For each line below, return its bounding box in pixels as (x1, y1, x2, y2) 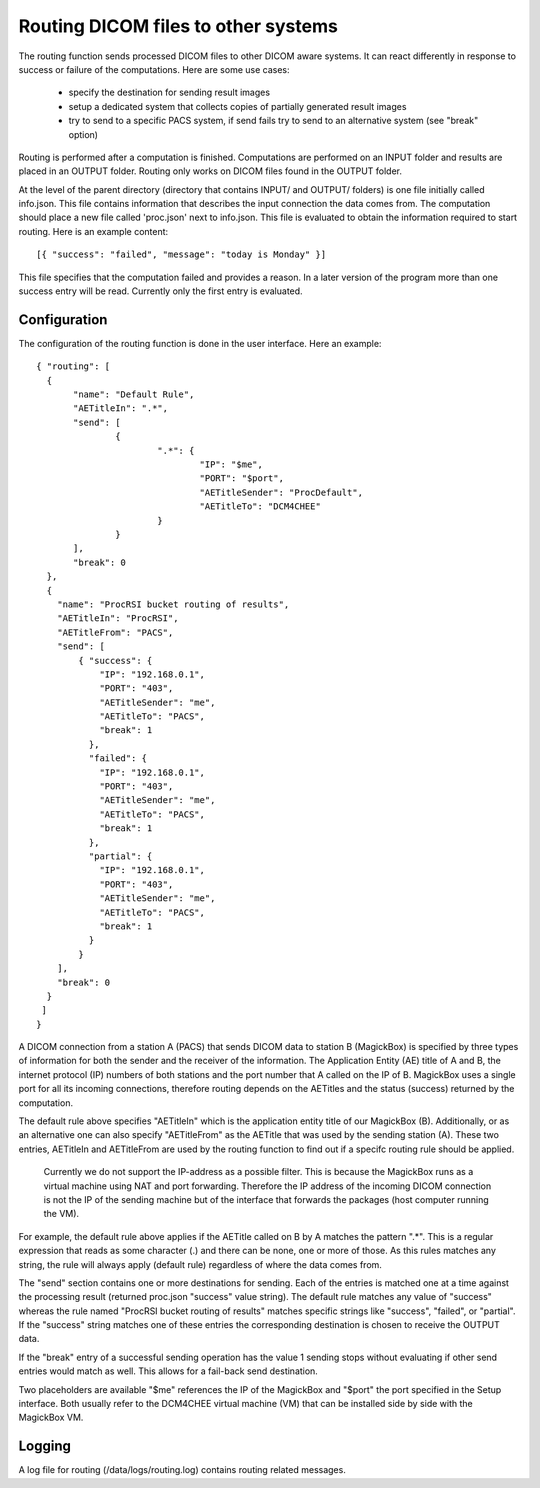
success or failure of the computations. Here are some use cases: (18, 63, 290, 75)
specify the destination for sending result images (68, 86, 270, 99)
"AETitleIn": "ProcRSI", (56, 613, 179, 624)
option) (68, 128, 99, 140)
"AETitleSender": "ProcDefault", (199, 486, 364, 498)
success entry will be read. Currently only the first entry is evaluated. (18, 285, 304, 297)
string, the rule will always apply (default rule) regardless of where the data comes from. (18, 1258, 382, 1270)
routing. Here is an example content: (18, 225, 169, 237)
